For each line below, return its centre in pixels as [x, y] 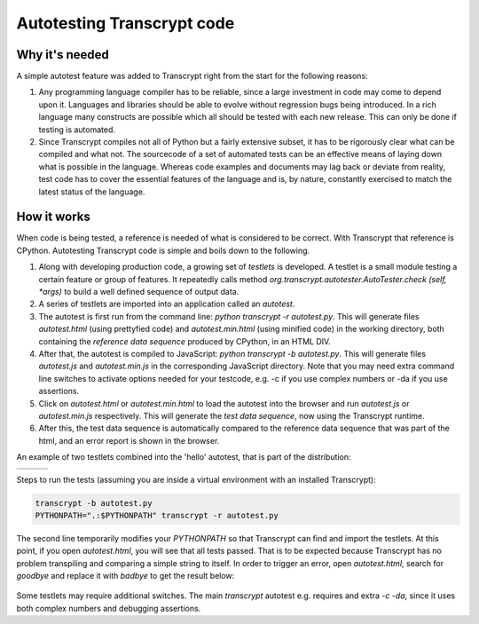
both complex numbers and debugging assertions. [109, 608]
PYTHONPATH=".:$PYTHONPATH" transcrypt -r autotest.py [157, 515]
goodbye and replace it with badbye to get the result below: [126, 576]
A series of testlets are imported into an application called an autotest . [167, 304]
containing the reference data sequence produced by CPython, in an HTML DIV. [185, 341]
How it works [53, 217]
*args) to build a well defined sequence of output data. [139, 292]
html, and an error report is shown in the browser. [129, 440]
